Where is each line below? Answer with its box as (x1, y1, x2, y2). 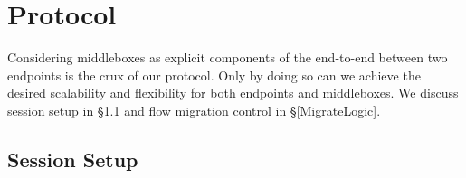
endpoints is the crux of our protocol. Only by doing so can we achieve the (7, 65, 421, 84)
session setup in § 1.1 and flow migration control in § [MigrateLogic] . (7, 100, 381, 119)
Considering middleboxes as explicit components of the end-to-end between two (7, 48, 448, 67)
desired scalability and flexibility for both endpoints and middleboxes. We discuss (7, 83, 459, 102)
